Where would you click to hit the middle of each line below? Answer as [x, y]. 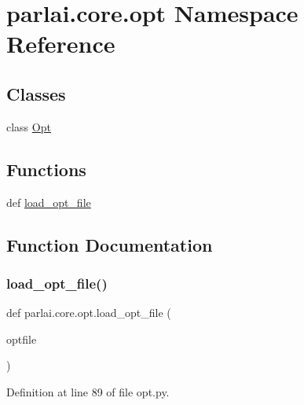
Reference [61, 44]
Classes [36, 93]
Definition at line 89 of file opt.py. [88, 391]
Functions [46, 169]
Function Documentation [110, 244]
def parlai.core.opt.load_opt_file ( [89, 313]
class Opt [29, 126]
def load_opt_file [49, 202]
